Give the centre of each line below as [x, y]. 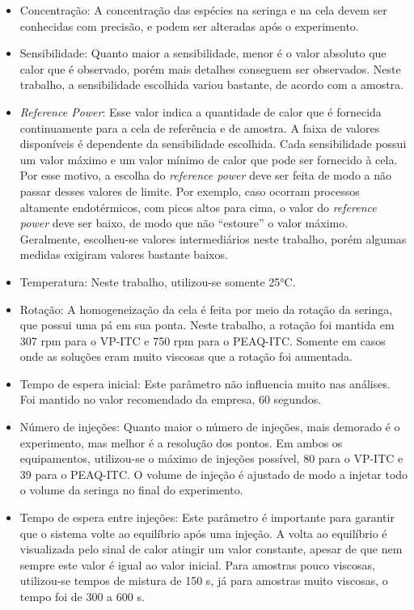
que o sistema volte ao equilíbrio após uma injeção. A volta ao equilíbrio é [203, 533]
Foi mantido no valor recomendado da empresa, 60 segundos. [171, 399]
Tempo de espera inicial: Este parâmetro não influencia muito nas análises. [205, 383]
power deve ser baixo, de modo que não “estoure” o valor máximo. [184, 223]
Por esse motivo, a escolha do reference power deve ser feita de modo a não [205, 175]
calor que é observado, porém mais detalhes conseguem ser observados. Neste [210, 68]
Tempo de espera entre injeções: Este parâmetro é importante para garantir [207, 517]
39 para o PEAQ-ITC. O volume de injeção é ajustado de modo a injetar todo [214, 474]
